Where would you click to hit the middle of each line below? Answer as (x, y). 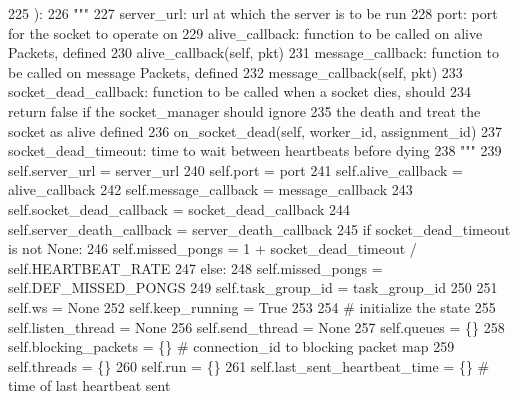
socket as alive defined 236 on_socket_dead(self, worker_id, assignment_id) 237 (255, 130)
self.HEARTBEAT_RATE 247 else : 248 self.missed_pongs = (195, 267)
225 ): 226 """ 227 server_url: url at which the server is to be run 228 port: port (253, 13)
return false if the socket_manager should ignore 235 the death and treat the (244, 110)
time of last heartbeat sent (89, 385)
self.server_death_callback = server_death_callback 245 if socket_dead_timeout (259, 228)
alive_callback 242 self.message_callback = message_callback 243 (210, 189)
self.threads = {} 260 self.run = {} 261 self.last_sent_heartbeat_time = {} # (249, 365)
